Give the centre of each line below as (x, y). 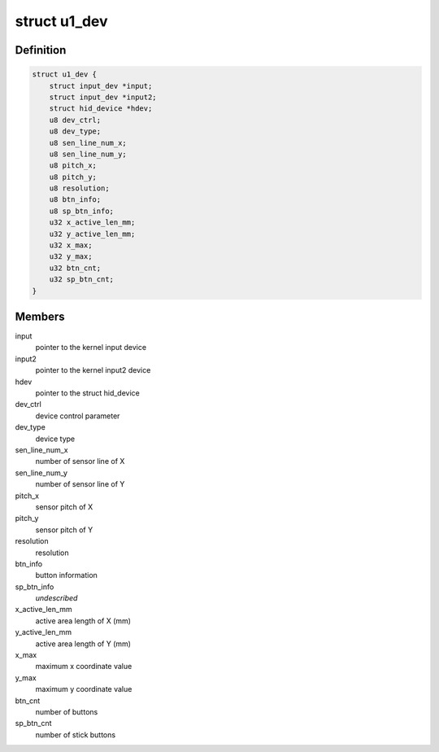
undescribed (57, 598)
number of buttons (67, 711)
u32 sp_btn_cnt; (81, 280)
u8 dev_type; (75, 131)
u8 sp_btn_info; (81, 211)
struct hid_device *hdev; (101, 109)
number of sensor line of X (80, 461)
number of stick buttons (76, 735)
